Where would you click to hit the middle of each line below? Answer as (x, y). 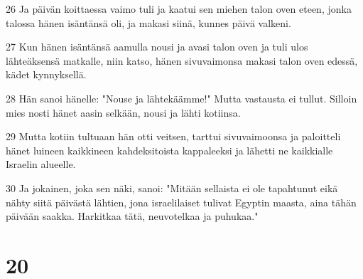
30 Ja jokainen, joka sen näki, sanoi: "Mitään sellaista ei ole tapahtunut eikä (172, 188)
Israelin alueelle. (41, 164)
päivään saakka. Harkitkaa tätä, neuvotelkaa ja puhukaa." (132, 216)
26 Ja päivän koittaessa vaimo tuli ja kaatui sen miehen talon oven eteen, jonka (179, 9)
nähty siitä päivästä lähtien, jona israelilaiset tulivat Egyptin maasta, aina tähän (181, 202)
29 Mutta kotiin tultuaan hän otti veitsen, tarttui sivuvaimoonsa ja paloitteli (173, 136)
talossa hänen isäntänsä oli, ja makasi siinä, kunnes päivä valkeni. (148, 22)
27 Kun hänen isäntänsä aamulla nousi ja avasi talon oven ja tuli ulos (157, 47)
